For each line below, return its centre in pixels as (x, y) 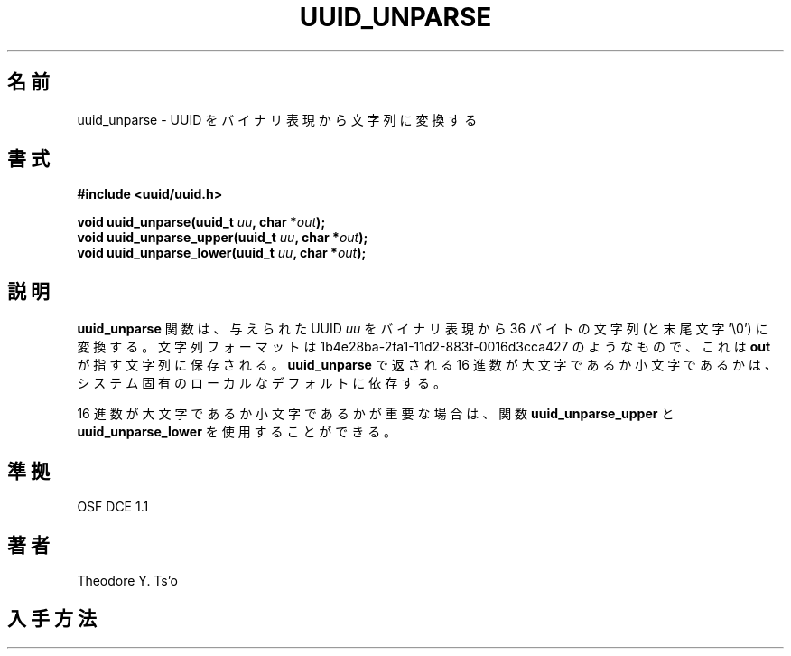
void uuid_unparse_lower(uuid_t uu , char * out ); (222, 253)
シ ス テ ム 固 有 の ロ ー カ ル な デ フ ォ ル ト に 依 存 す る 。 (262, 383)
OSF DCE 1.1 (113, 507)
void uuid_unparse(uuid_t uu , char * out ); (201, 222)
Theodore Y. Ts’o (127, 580)
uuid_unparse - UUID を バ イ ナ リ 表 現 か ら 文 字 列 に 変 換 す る (277, 119)
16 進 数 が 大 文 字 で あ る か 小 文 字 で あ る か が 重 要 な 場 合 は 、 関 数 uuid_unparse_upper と (376, 414)
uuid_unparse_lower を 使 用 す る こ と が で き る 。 (237, 432)
